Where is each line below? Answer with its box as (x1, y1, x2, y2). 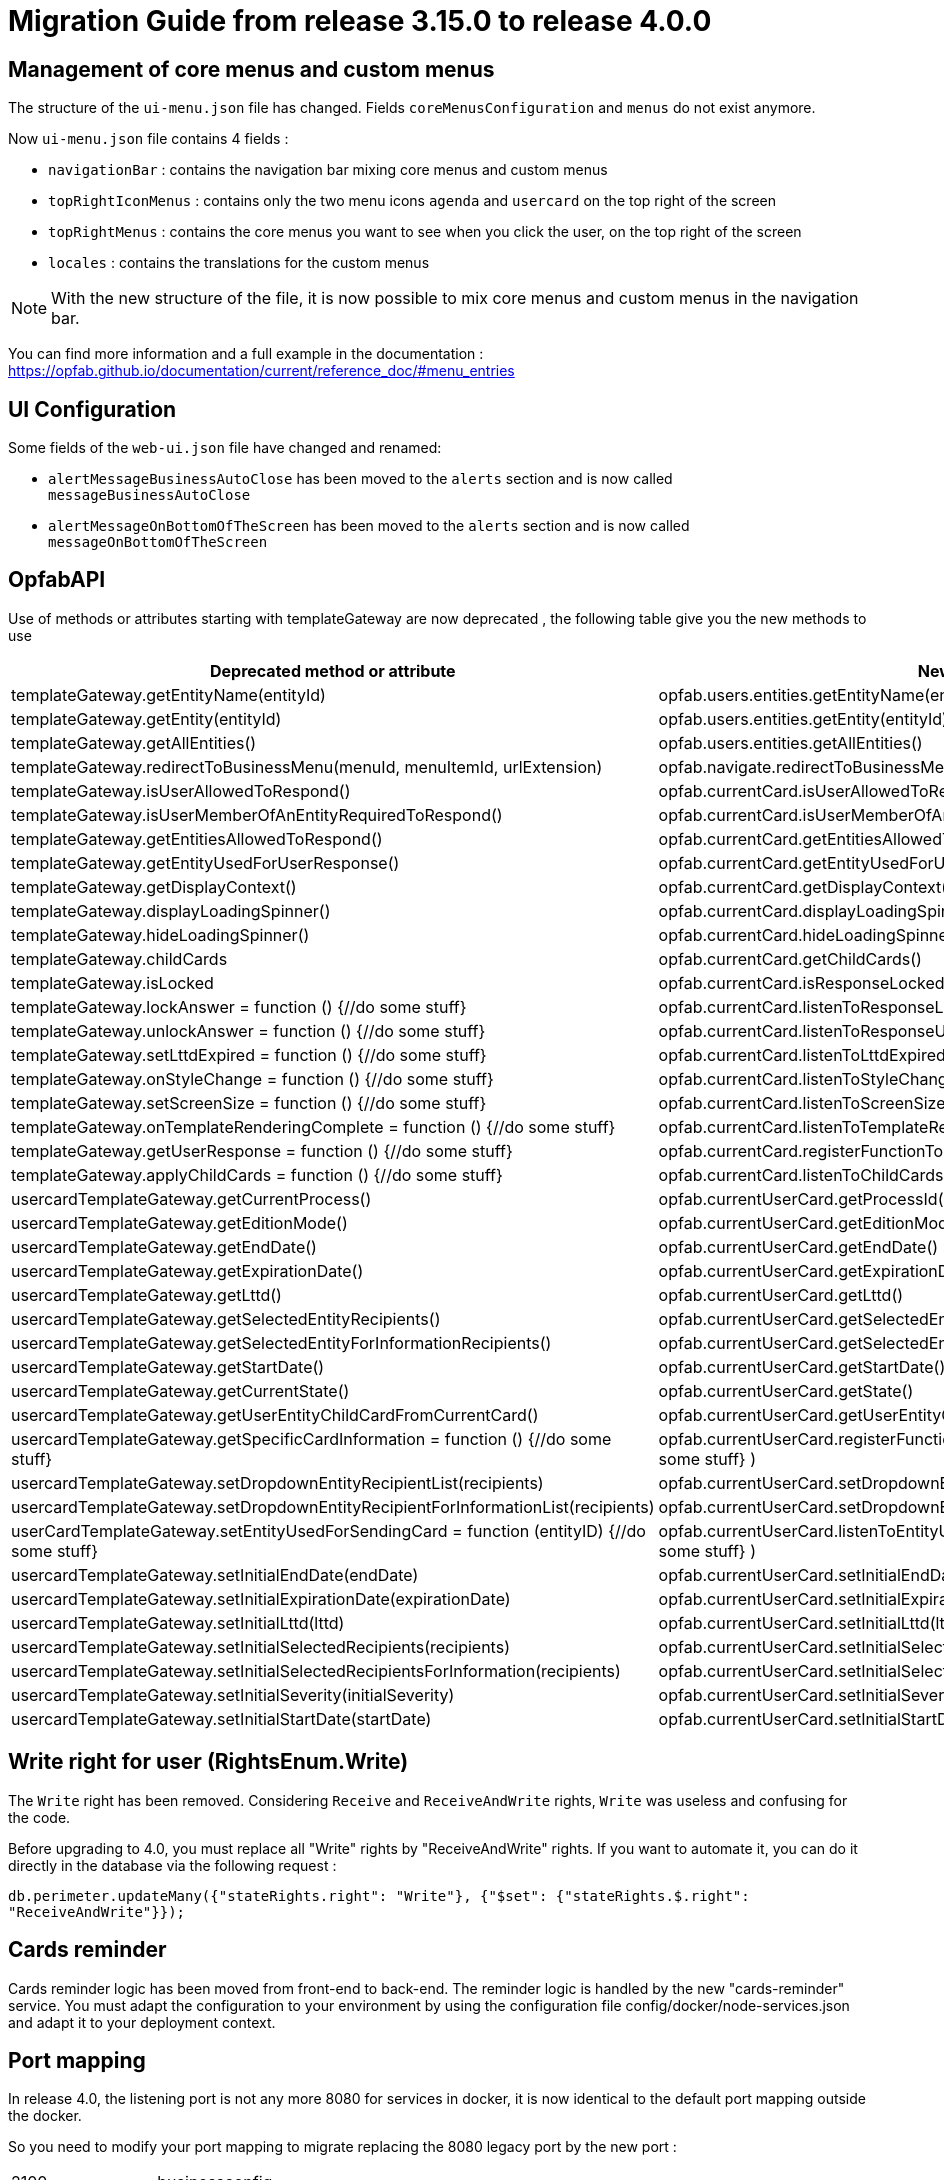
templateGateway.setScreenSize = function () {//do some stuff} (11, 1092, 487, 1113)
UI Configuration (8, 396, 177, 422)
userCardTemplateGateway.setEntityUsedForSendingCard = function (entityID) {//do (11, 1520, 646, 1541)
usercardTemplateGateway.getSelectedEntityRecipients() (11, 1308, 441, 1329)
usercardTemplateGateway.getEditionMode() (11, 1212, 348, 1233)
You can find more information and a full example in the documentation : (8, 345, 484, 363)
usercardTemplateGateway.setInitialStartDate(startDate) (11, 1708, 432, 1729)
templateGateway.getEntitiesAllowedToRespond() (11, 828, 383, 849)
